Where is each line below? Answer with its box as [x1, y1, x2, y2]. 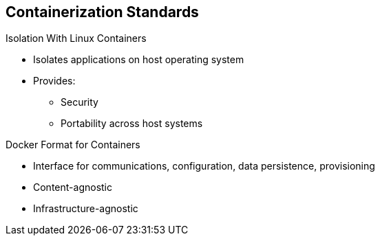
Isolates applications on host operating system [33, 54, 244, 66]
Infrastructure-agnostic [33, 203, 138, 215]
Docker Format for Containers [6, 139, 140, 151]
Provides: [33, 75, 76, 87]
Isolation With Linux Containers [6, 32, 147, 45]
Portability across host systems [61, 117, 203, 130]
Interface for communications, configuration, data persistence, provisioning [33, 160, 375, 172]
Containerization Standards [6, 3, 199, 21]
